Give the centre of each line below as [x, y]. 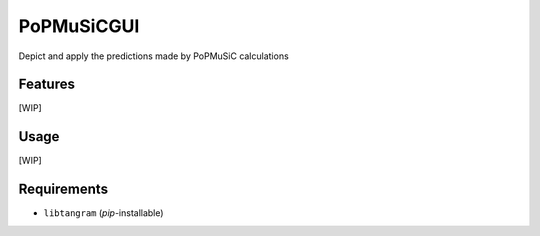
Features [46, 84]
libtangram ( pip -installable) [103, 213]
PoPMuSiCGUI [79, 26]
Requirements [63, 189]
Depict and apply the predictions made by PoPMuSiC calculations [153, 56]
